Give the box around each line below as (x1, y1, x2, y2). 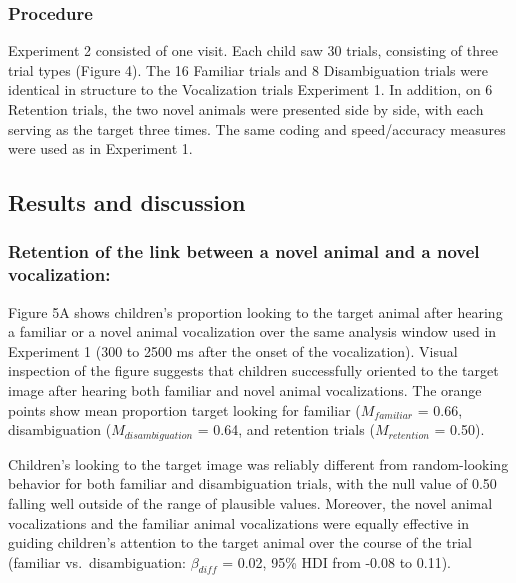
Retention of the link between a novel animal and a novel (8, 239, 480, 264)
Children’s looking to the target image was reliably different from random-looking (8, 453, 509, 474)
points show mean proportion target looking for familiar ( (8, 399, 361, 420)
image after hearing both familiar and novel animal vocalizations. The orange (8, 380, 482, 401)
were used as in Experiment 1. (8, 138, 193, 159)
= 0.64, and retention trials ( (197, 419, 375, 440)
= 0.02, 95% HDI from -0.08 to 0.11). (222, 551, 452, 572)
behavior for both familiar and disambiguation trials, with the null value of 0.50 (8, 473, 497, 494)
